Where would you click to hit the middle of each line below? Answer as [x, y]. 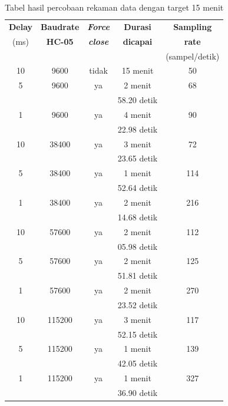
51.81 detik [138, 275]
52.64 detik [138, 188]
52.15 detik [138, 334]
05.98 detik [138, 246]
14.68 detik [138, 217]
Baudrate [60, 26]
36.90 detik [138, 392]
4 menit [138, 114]
